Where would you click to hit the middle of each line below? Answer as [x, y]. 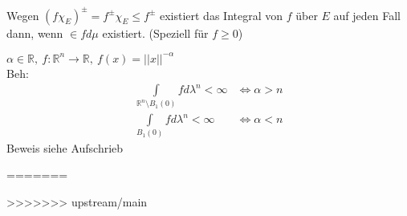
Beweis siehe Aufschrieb [65, 147]
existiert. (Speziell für [155, 33]
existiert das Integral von [221, 15]
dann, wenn [35, 33]
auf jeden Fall [367, 15]
